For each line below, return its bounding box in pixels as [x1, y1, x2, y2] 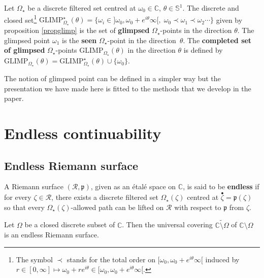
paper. [4, 93, 24, 103]
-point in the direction [107, 34, 176, 45]
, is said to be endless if [183, 181, 259, 192]
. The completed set [183, 34, 252, 45]
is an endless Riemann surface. [4, 229, 99, 240]
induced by [205, 254, 240, 264]
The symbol [16, 254, 53, 264]
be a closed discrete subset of [24, 219, 115, 230]
